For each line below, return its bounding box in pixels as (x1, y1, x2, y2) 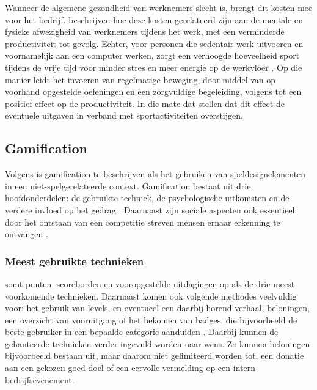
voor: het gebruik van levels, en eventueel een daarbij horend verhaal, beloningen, (5, 301, 310, 314)
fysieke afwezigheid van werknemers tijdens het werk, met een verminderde (5, 25, 285, 38)
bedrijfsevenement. (5, 373, 75, 386)
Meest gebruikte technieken (5, 253, 144, 268)
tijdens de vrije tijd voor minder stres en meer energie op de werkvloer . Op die (5, 61, 302, 73)
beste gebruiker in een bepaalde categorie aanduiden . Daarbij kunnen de (5, 325, 279, 338)
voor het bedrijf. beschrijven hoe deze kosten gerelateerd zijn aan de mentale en (5, 13, 303, 26)
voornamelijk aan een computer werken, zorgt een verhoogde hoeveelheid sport (5, 49, 300, 62)
